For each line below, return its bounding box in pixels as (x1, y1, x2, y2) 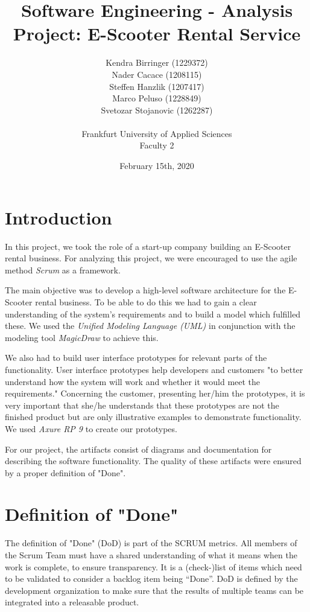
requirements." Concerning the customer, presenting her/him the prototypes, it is (5, 387, 305, 400)
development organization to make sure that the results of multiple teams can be (5, 584, 304, 596)
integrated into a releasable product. (5, 596, 139, 608)
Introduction (5, 205, 112, 229)
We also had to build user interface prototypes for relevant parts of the (5, 351, 267, 364)
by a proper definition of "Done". (5, 466, 126, 479)
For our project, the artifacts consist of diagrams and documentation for (5, 442, 272, 455)
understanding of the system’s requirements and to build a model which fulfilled (5, 307, 301, 320)
